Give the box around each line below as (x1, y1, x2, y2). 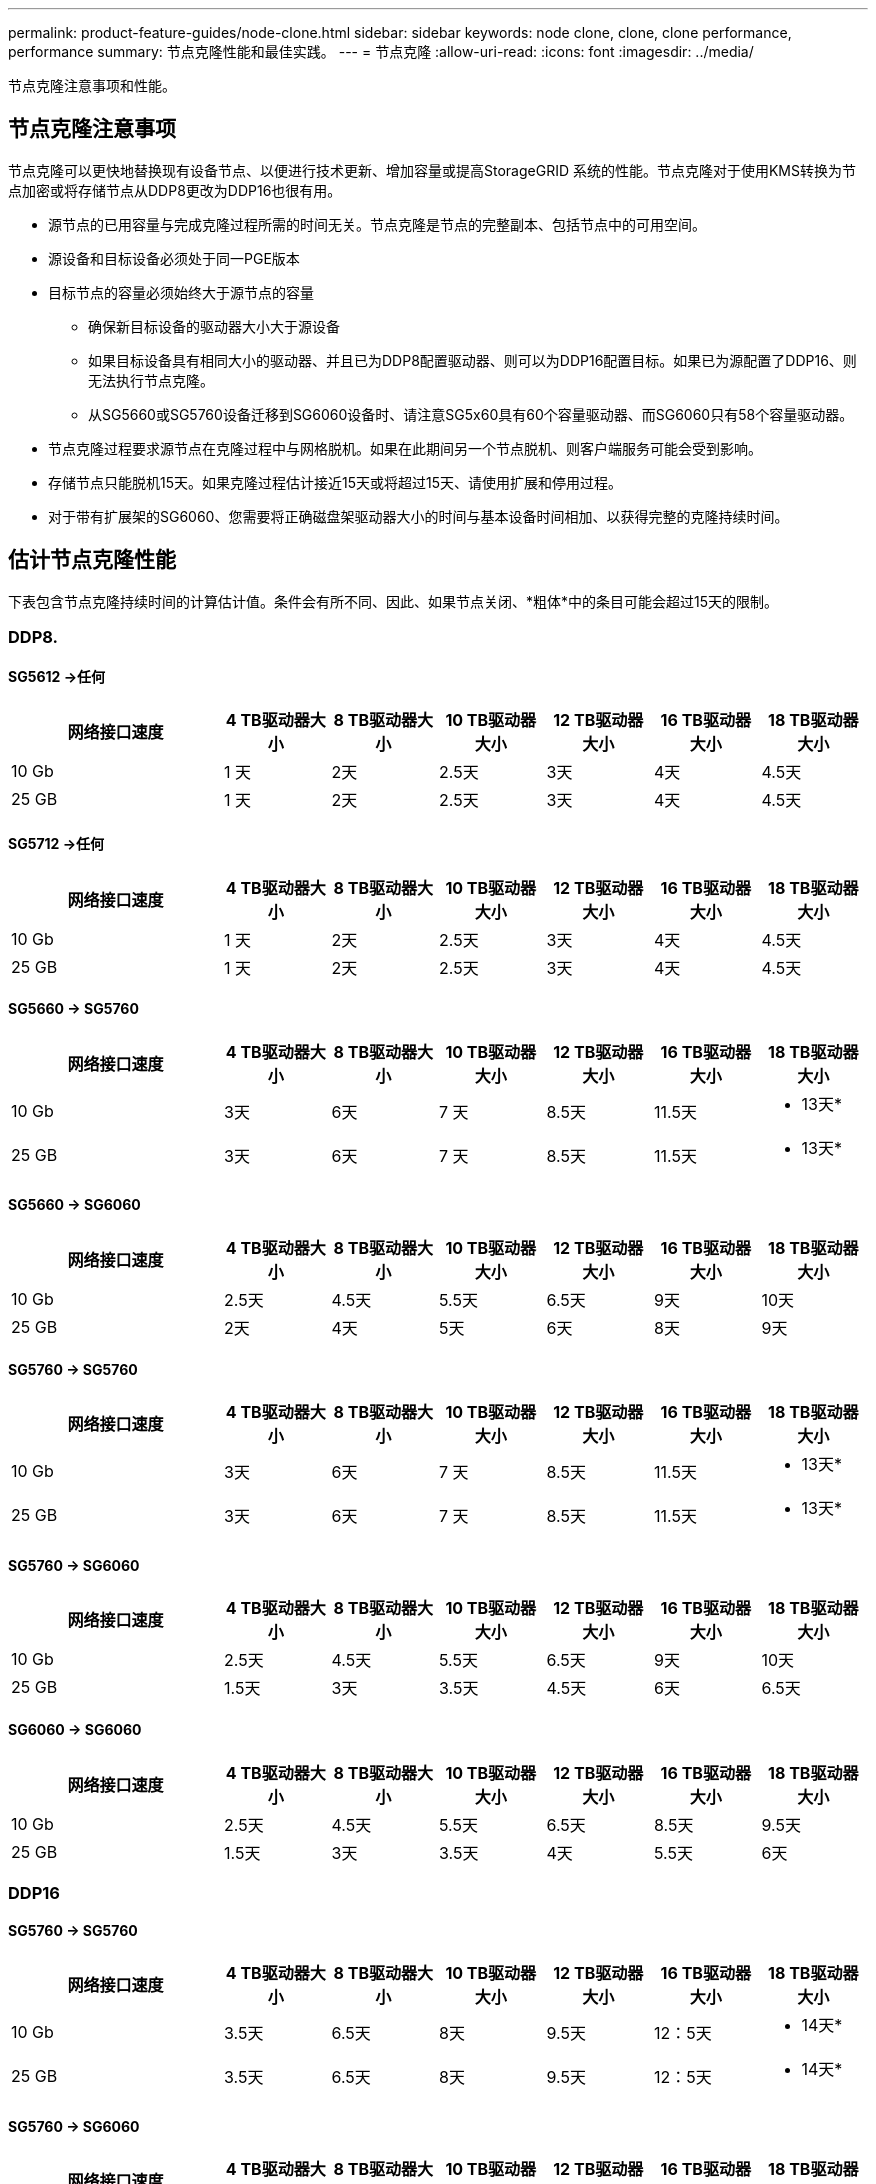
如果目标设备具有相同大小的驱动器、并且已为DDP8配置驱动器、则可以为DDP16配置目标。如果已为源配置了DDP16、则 (88, 351, 857, 369)
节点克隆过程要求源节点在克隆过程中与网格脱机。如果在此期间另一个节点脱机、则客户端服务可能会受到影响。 (48, 439, 762, 457)
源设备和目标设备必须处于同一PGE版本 (48, 249, 300, 267)
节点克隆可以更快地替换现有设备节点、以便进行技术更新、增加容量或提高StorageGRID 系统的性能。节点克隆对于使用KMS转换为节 (8, 161, 856, 179)
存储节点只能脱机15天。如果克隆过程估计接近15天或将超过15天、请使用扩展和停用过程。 (48, 473, 622, 491)
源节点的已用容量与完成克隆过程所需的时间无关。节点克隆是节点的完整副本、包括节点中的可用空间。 (48, 215, 706, 233)
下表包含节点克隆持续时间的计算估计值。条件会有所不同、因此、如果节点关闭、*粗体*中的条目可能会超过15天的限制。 (8, 592, 779, 610)
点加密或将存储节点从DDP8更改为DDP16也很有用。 (8, 181, 342, 199)
